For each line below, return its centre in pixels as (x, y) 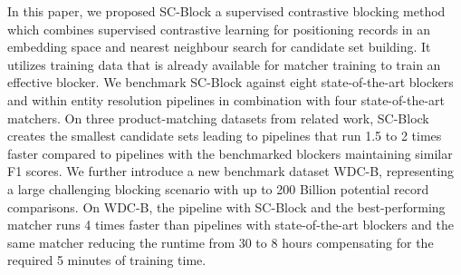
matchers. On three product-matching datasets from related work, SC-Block (218, 118)
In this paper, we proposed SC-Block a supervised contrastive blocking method (226, 11)
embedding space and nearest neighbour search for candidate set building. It (219, 47)
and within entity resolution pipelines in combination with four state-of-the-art (226, 99)
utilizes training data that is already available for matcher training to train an (224, 64)
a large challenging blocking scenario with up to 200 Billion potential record (218, 188)
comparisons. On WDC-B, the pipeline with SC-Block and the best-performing (226, 206)
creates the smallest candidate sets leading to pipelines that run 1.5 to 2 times (225, 136)
